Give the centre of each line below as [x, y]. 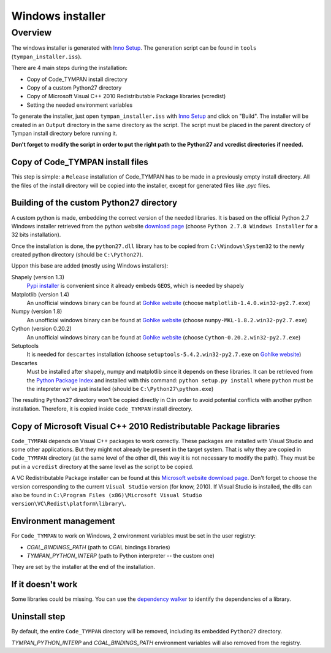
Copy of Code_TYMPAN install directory [77, 79]
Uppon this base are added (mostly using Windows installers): [90, 266]
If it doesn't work [44, 585]
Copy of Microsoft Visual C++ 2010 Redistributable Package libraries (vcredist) [126, 96]
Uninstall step [38, 617]
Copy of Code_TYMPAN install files [80, 162]
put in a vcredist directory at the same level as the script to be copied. [102, 466]
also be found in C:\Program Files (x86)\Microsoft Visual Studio [107, 495]
